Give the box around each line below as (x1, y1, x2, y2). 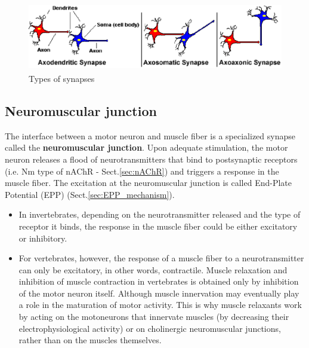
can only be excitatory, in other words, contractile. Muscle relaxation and (18, 263, 288, 276)
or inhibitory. (18, 231, 67, 244)
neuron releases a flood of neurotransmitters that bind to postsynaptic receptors (5, 152, 298, 165)
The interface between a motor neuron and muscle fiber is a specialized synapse (5, 129, 295, 142)
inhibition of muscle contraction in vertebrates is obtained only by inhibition (18, 275, 299, 288)
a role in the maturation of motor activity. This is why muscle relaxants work (18, 298, 302, 311)
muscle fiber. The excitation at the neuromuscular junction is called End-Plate (5, 176, 292, 189)
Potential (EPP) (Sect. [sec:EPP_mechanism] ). (5, 188, 175, 200)
